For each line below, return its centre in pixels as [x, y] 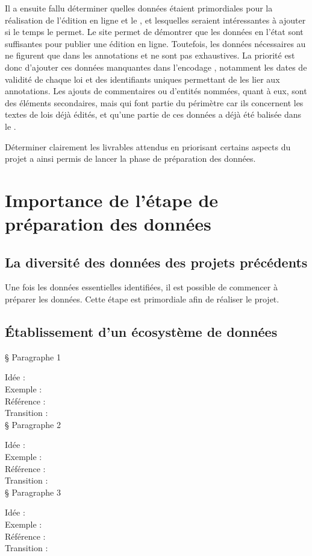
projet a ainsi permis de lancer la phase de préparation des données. [130, 158]
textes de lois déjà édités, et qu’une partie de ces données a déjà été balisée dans [153, 114]
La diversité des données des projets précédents [156, 262]
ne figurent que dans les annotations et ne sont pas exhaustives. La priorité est [150, 55]
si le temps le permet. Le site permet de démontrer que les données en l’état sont [154, 32]
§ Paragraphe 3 [33, 492]
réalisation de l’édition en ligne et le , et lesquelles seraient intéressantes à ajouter [155, 20]
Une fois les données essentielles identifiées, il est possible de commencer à [141, 287]
